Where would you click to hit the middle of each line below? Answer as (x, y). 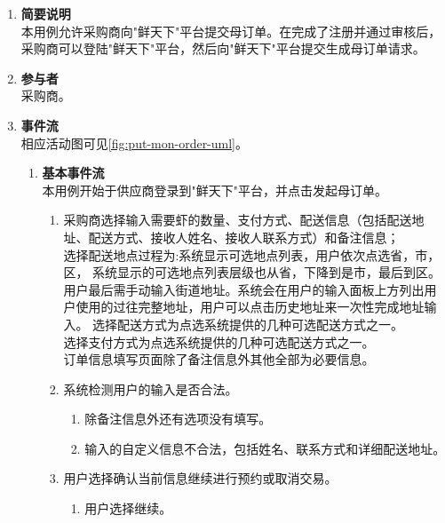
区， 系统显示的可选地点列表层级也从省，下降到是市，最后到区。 (252, 272)
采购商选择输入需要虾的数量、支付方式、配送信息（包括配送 (238, 220)
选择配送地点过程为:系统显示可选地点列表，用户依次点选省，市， (252, 254)
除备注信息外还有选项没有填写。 (178, 419)
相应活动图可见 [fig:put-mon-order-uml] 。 (135, 143)
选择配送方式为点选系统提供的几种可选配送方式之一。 (248, 324)
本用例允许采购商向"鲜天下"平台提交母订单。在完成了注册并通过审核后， (231, 31)
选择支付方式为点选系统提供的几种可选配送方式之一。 (219, 341)
